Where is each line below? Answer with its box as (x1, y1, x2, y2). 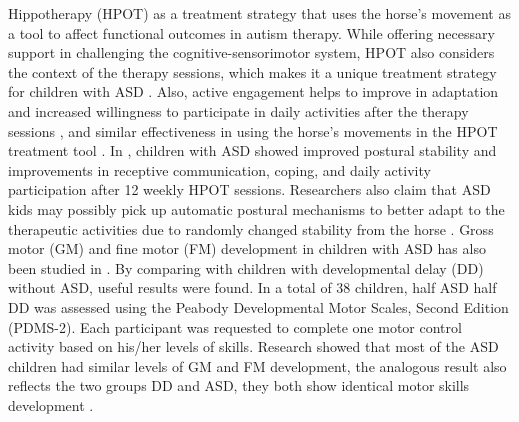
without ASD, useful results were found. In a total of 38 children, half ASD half (8, 277, 497, 298)
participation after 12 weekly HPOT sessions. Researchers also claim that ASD (8, 179, 491, 200)
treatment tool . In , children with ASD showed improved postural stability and (8, 140, 497, 161)
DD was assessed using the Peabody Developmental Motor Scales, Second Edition (8, 296, 509, 317)
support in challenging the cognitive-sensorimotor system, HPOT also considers (8, 42, 495, 63)
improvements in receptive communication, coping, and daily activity (8, 159, 431, 180)
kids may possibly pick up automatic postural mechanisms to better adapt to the (8, 198, 505, 219)
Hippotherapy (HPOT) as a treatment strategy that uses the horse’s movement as (8, 3, 511, 23)
